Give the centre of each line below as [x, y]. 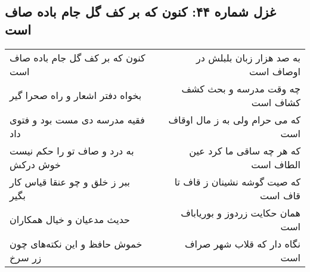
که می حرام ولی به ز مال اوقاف [234, 119]
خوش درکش [35, 164]
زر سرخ [26, 257]
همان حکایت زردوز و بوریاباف [241, 212]
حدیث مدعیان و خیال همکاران [70, 220]
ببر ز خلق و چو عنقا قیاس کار [70, 181]
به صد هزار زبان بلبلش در [248, 57]
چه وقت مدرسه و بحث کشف [241, 88]
